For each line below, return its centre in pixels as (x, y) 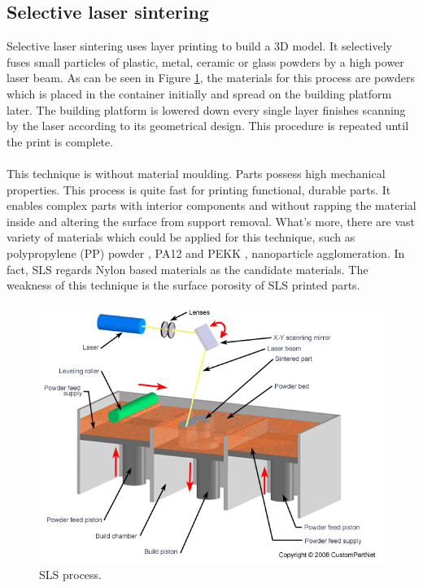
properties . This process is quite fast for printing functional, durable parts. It (199, 189)
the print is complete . (60, 141)
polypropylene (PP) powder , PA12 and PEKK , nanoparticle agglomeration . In (206, 253)
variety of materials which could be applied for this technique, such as (181, 237)
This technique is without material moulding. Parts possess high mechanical (196, 173)
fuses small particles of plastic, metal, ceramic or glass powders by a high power (205, 61)
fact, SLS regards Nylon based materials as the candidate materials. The (188, 269)
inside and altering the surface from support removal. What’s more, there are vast (211, 221)
